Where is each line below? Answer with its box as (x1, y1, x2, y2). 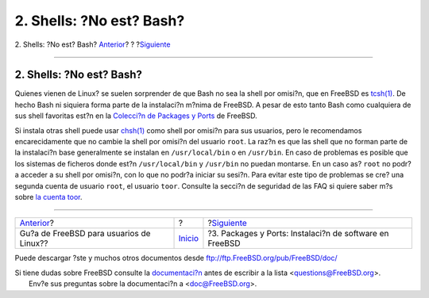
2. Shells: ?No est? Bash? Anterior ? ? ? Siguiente (14, 40, 171, 49)
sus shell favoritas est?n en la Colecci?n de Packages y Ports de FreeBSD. (14, 111, 257, 120)
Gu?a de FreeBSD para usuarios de (19, 228, 151, 239)
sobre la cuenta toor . (14, 192, 83, 201)
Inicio (178, 233, 199, 244)
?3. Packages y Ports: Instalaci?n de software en (207, 228, 389, 239)
